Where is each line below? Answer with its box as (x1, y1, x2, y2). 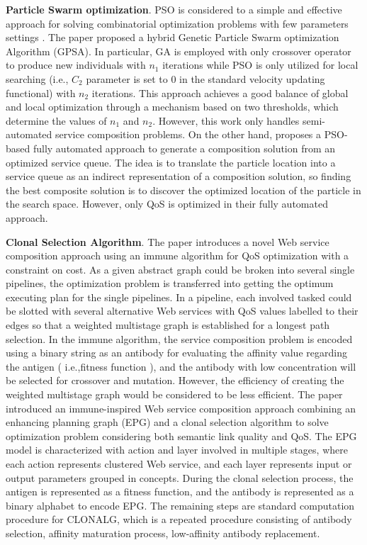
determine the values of (6, 113, 107, 128)
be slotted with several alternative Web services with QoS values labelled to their (6, 303, 358, 318)
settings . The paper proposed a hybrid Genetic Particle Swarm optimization (6, 30, 339, 45)
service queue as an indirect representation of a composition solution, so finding (6, 169, 351, 184)
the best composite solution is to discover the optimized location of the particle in (6, 182, 361, 197)
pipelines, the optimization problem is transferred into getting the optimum (6, 276, 334, 291)
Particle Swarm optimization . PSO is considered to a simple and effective (6, 2, 342, 16)
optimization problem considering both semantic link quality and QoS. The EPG (6, 428, 357, 443)
